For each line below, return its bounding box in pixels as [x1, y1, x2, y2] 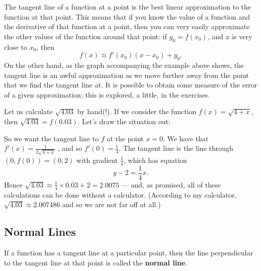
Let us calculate [4, 106, 53, 117]
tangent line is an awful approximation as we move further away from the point [4, 69, 249, 80]
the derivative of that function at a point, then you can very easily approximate [4, 21, 250, 32]
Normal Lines [4, 224, 76, 239]
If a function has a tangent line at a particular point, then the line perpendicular [4, 247, 253, 257]
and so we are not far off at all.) [62, 199, 161, 210]
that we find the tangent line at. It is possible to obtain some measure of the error [4, 79, 257, 90]
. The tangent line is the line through [119, 143, 233, 153]
